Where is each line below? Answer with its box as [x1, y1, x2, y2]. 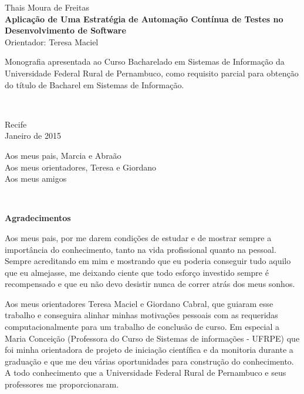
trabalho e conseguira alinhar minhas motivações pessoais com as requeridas [5, 309, 278, 321]
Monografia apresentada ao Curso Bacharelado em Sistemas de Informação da [5, 55, 285, 68]
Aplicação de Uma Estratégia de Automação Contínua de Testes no [5, 12, 283, 25]
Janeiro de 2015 [5, 129, 61, 142]
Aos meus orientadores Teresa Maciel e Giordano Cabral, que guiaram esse [5, 297, 273, 309]
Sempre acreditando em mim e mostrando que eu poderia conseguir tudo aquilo [5, 255, 291, 267]
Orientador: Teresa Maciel [5, 35, 99, 48]
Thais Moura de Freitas [5, 1, 89, 13]
